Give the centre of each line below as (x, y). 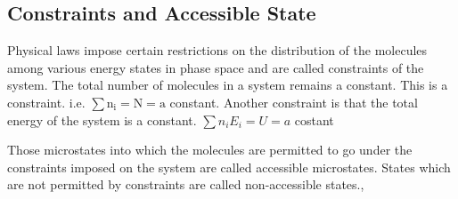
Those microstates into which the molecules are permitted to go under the (210, 150)
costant (314, 119)
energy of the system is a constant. (102, 119)
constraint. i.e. (46, 102)
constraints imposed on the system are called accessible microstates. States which (229, 167)
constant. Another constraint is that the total (294, 102)
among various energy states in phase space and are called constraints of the (216, 67)
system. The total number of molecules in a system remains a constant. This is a (228, 85)
